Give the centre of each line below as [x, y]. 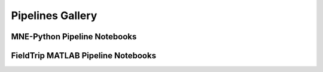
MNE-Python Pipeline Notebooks [74, 37]
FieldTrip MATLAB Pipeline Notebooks [84, 56]
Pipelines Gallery [54, 15]
